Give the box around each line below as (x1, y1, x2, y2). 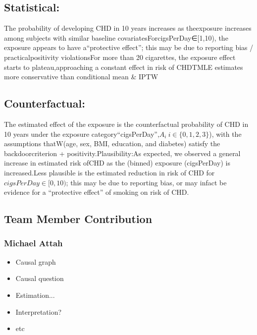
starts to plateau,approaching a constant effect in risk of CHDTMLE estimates (4, 61, 243, 72)
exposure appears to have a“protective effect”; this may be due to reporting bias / (4, 42, 254, 53)
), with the (209, 128, 242, 139)
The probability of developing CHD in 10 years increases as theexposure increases (4, 23, 252, 33)
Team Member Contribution (4, 211, 153, 226)
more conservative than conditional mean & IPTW (4, 71, 158, 82)
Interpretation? (15, 306, 62, 317)
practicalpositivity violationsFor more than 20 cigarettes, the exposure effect (4, 52, 236, 62)
